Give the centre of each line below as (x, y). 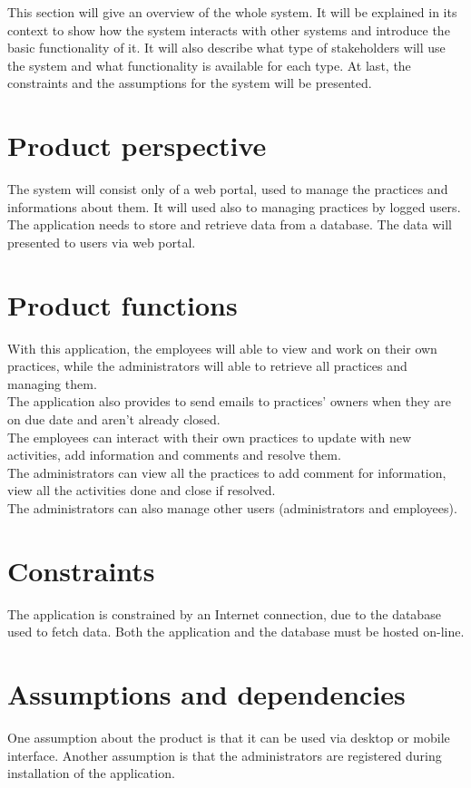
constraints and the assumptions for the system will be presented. (190, 83)
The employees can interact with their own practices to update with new (210, 437)
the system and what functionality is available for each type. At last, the (209, 65)
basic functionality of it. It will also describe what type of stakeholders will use (226, 48)
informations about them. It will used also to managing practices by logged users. (234, 206)
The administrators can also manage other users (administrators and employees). (232, 507)
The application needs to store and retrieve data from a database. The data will (230, 224)
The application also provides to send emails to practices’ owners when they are (230, 401)
